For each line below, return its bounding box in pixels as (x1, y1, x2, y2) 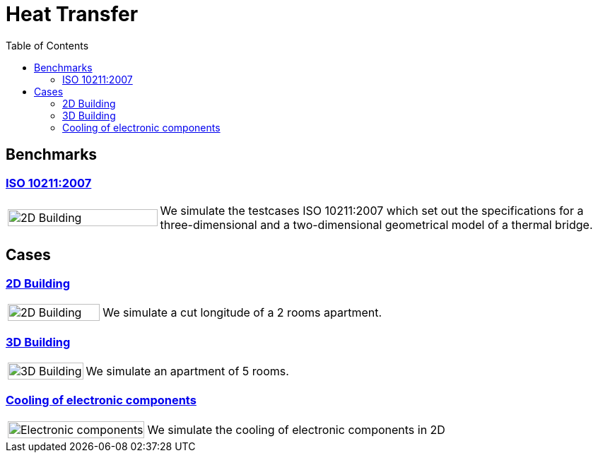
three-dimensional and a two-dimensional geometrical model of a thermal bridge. (160, 217, 593, 232)
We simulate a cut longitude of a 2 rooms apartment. (102, 305, 382, 320)
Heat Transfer (6, 2, 139, 26)
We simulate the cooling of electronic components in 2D (147, 422, 445, 437)
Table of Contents (6, 39, 89, 52)
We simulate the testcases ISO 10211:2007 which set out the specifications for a (160, 203, 584, 218)
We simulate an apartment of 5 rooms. (86, 363, 289, 378)
